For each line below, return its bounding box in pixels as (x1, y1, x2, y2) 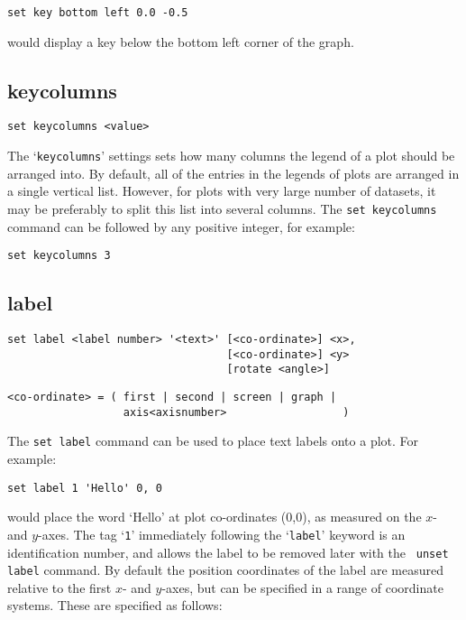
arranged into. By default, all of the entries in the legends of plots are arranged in (7, 163, 460, 182)
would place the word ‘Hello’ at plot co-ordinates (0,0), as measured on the (7, 507, 422, 526)
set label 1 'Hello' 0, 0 (7, 481, 162, 495)
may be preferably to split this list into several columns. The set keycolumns (7, 199, 437, 217)
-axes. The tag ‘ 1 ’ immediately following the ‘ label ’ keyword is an (38, 524, 406, 543)
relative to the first (7, 578, 112, 597)
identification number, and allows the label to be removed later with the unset (7, 542, 449, 561)
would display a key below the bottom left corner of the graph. (7, 32, 354, 51)
